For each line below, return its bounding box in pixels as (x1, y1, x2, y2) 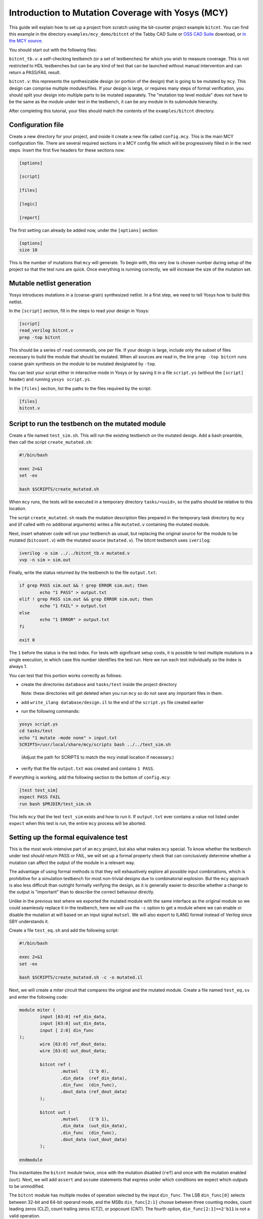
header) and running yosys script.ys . (9, 376, 91, 382)
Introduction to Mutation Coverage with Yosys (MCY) (9, 7, 228, 18)
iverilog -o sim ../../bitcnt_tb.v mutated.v (19, 550, 130, 556)
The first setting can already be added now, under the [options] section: (9, 227, 158, 233)
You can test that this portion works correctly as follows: (9, 672, 122, 678)
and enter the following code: (9, 994, 68, 1000)
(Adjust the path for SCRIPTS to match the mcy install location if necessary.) (21, 754, 174, 760)
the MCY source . (9, 38, 43, 44)
